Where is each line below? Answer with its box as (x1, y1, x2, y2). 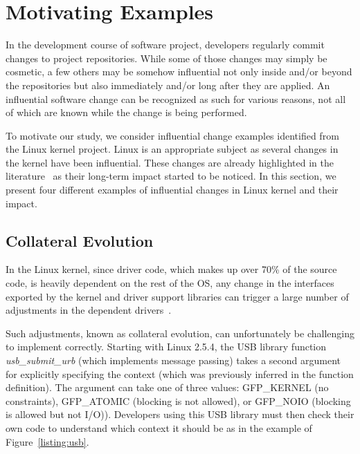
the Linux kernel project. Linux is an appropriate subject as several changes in (6, 142, 339, 156)
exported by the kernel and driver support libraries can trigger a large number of (6, 289, 349, 303)
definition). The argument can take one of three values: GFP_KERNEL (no (6, 380, 329, 395)
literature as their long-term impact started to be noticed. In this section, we (6, 169, 336, 183)
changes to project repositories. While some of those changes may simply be (6, 50, 327, 65)
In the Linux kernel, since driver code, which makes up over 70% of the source (6, 262, 337, 276)
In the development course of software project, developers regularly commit (6, 37, 325, 52)
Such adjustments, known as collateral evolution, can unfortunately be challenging (6, 325, 354, 340)
